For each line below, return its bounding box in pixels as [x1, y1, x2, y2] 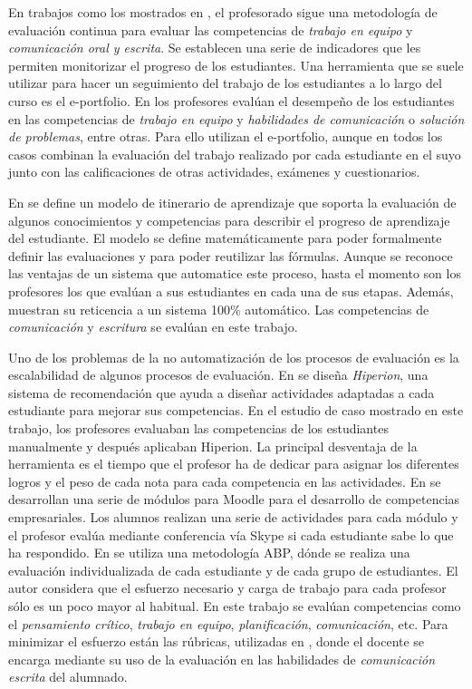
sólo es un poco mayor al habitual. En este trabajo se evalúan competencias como [8, 597, 461, 615]
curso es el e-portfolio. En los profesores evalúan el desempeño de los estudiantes [8, 91, 455, 110]
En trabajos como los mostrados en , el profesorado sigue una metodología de [8, 3, 438, 21]
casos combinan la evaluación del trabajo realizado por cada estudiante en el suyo [8, 144, 461, 163]
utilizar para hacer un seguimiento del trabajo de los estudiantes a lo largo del [8, 73, 442, 92]
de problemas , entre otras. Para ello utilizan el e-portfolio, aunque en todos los [8, 127, 443, 146]
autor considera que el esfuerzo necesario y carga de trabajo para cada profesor [8, 578, 447, 597]
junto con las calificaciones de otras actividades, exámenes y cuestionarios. [8, 162, 420, 181]
